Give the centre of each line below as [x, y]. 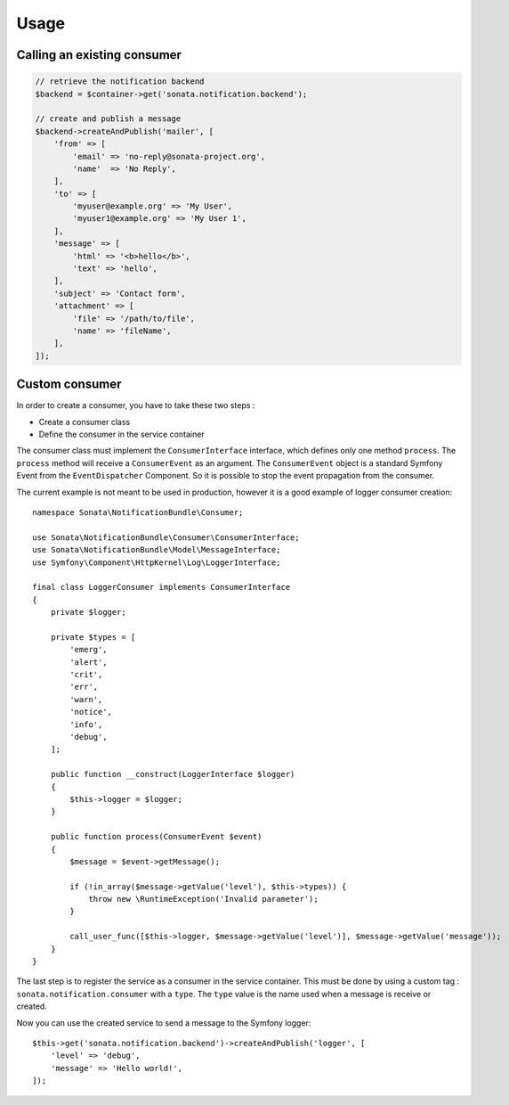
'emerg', [89, 650]
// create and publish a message [108, 119]
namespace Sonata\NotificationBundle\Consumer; [138, 512]
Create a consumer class [85, 422]
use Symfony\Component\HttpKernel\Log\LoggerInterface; [157, 562]
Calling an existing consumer [99, 55]
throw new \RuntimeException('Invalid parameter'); [204, 899]
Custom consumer [69, 385]
